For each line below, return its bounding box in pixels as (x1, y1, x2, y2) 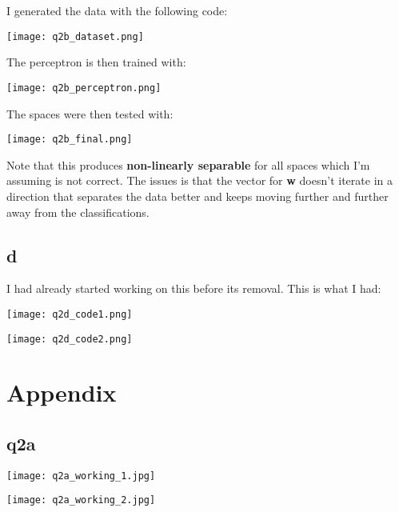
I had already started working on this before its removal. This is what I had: (6, 280, 381, 297)
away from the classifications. (6, 203, 150, 220)
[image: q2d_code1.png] (6, 308, 133, 320)
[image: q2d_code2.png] (6, 333, 133, 345)
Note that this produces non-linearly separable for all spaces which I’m (6, 156, 370, 173)
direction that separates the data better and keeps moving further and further (6, 187, 389, 204)
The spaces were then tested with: (6, 105, 174, 122)
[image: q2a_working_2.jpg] (6, 494, 156, 506)
